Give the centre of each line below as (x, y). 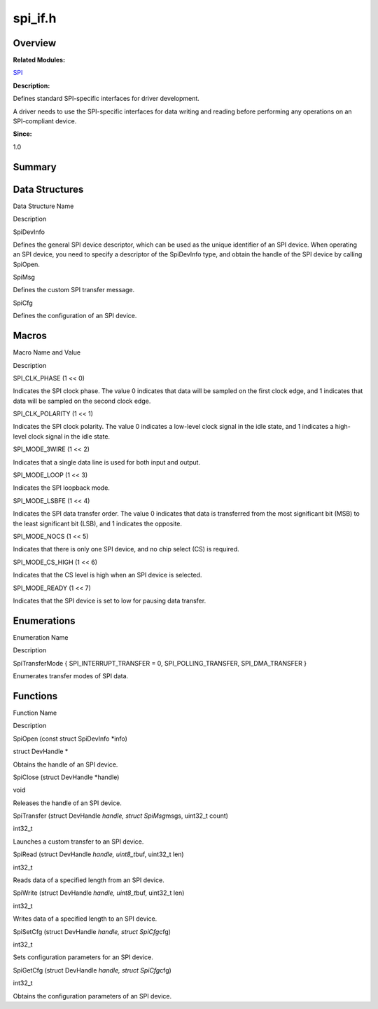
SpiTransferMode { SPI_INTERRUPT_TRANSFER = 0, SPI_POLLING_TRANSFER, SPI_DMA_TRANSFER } (160, 663)
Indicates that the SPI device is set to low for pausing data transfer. (110, 600)
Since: (22, 134)
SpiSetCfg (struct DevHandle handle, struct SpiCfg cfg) (92, 931)
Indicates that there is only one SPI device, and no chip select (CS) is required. (126, 549)
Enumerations (44, 620)
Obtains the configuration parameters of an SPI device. (92, 996)
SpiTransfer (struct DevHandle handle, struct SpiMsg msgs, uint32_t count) (121, 816)
